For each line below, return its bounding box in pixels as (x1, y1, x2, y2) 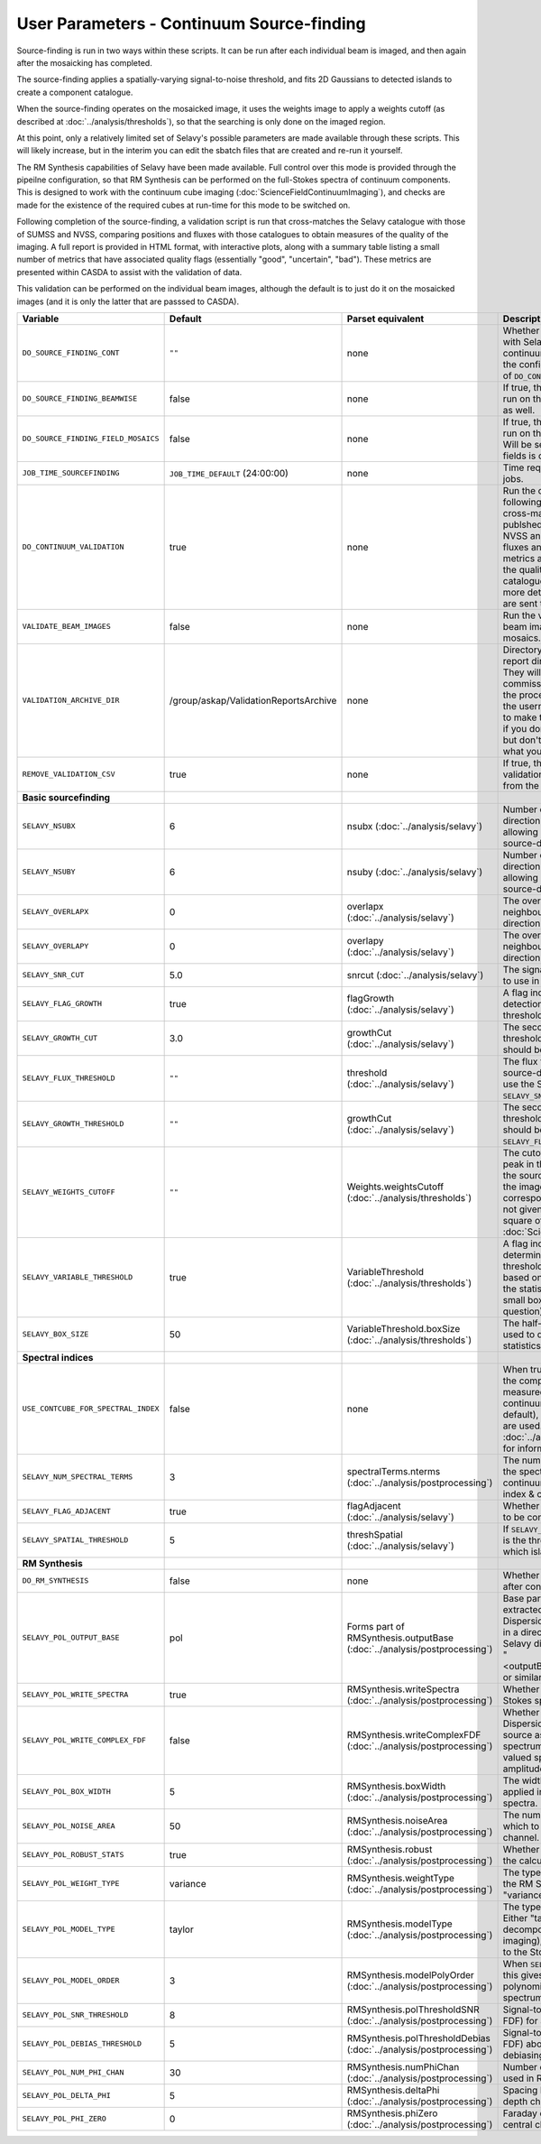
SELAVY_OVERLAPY (22, 941, 89, 951)
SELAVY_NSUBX (22, 821, 76, 831)
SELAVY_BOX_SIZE (22, 1329, 89, 1339)
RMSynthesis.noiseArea (346, 1814, 448, 1826)
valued (502, 1751, 532, 1763)
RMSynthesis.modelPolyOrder (346, 1968, 475, 1981)
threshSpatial (346, 1528, 403, 1540)
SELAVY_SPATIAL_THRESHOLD (22, 1535, 129, 1545)
